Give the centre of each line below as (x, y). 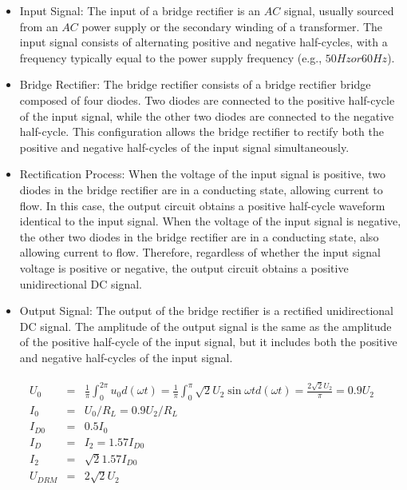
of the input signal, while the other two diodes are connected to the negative (207, 116)
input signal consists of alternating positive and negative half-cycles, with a (203, 42)
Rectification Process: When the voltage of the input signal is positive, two (202, 174)
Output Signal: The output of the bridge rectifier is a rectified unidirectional (206, 311)
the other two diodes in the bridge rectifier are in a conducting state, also (199, 236)
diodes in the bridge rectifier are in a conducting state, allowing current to (201, 189)
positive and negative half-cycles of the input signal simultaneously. (184, 147)
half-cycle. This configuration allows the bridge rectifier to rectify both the (202, 131)
